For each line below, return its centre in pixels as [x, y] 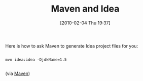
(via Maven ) [18, 73]
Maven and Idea [85, 9]
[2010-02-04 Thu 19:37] [85, 23]
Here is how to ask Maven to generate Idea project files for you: [72, 46]
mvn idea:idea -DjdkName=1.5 [36, 59]
